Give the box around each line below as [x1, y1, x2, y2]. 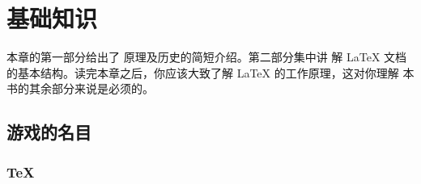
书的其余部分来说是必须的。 [6, 80, 154, 97]
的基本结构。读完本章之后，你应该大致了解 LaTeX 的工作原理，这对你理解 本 [6, 64, 415, 81]
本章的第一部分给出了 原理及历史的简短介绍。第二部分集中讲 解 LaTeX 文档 [6, 48, 407, 65]
